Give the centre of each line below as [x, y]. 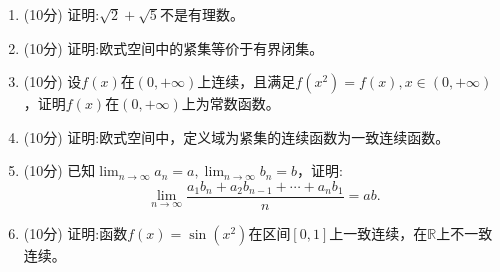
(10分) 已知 [59, 170]
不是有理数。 [201, 14]
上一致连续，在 [378, 233]
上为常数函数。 [230, 103]
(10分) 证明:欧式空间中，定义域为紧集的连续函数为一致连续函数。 [236, 136]
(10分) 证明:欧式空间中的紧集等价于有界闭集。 [173, 47]
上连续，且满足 [246, 81]
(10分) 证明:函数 [75, 233]
